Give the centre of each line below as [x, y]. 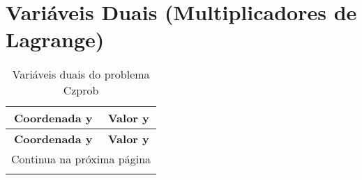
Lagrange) [55, 39]
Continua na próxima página [81, 159]
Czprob [81, 90]
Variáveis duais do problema [81, 74]
